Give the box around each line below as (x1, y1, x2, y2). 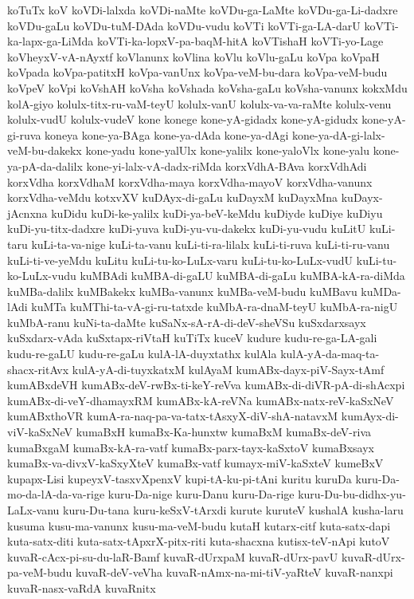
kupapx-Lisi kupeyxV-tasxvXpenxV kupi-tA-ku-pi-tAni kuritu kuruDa (7, 470, 352, 487)
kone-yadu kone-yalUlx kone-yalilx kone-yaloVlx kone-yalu (85, 142, 370, 159)
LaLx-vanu (7, 502, 60, 518)
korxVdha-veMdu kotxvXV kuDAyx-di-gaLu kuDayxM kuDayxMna (7, 189, 338, 206)
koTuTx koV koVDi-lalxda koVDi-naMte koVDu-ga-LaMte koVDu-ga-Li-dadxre (7, 2, 398, 18)
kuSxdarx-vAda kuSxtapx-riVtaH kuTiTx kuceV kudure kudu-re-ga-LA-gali (7, 329, 377, 346)
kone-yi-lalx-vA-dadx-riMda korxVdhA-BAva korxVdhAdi (86, 157, 367, 174)
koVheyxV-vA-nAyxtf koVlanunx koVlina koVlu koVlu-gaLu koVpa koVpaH (7, 48, 380, 65)
